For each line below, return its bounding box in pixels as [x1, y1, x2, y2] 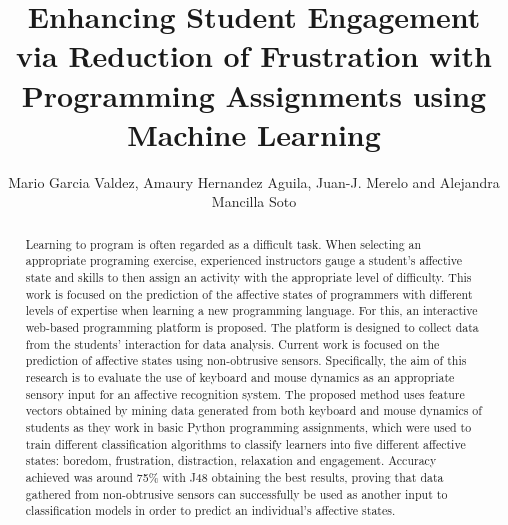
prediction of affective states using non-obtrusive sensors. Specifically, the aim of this [25, 352, 467, 369]
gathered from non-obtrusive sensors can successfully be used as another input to [25, 485, 448, 502]
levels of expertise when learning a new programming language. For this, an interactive [25, 302, 478, 319]
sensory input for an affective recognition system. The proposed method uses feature [25, 385, 465, 402]
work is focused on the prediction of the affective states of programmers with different [25, 285, 473, 302]
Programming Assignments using [21, 74, 487, 115]
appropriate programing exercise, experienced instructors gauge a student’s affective [25, 252, 463, 269]
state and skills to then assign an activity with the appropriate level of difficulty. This [25, 268, 472, 285]
